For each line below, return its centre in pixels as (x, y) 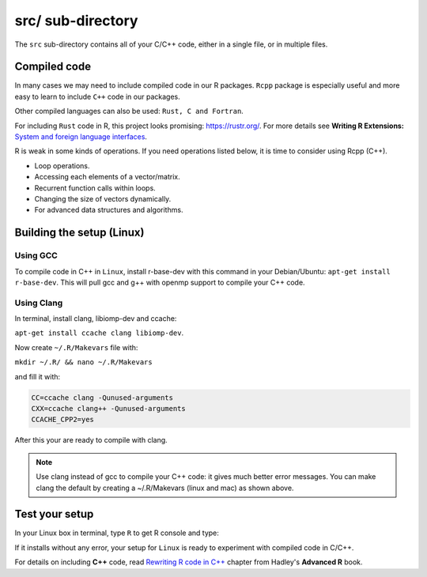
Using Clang (39, 303)
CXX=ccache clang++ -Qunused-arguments (108, 408)
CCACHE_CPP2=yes (63, 420)
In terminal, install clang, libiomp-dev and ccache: (96, 319)
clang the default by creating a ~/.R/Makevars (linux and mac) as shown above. (165, 488)
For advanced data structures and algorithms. (109, 210)
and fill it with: (38, 376)
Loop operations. (62, 165)
